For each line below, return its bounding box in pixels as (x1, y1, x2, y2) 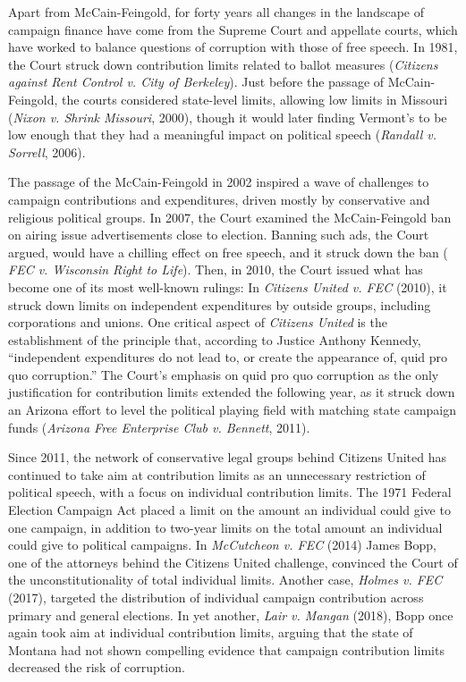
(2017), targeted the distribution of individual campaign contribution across (8, 588, 424, 606)
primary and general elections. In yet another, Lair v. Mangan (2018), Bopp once (8, 605, 453, 624)
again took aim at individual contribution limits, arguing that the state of (8, 623, 413, 642)
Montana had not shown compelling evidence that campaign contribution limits (8, 640, 445, 659)
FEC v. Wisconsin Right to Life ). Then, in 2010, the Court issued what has (8, 260, 423, 279)
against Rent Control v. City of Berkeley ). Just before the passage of (8, 72, 385, 91)
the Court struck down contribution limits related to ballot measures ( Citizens (8, 55, 438, 73)
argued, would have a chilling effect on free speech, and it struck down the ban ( (8, 242, 448, 261)
